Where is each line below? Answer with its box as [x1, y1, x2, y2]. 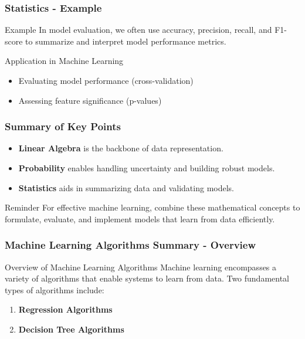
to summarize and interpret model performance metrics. [25, 35, 226, 47]
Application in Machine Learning [5, 55, 124, 67]
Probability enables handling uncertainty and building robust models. [18, 162, 275, 174]
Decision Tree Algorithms [18, 323, 124, 335]
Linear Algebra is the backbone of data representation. [18, 142, 223, 154]
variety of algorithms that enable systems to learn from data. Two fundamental [5, 272, 290, 284]
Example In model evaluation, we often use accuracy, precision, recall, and [5, 23, 272, 36]
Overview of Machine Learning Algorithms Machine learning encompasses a [5, 260, 277, 273]
